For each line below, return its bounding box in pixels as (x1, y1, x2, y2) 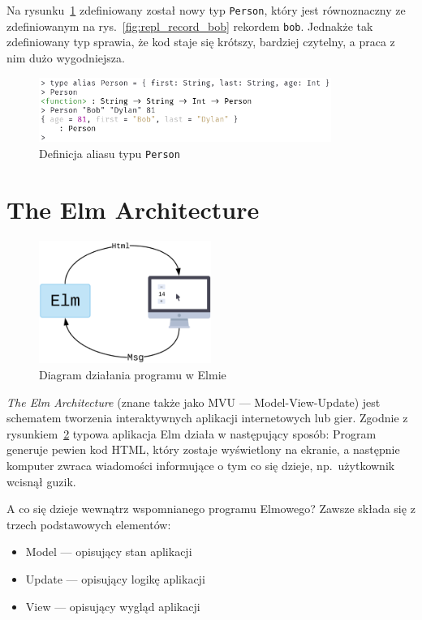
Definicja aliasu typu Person (39, 144, 180, 161)
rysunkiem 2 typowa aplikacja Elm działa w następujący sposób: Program (6, 425, 377, 442)
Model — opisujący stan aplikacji (25, 543, 192, 560)
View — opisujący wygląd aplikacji (25, 597, 200, 614)
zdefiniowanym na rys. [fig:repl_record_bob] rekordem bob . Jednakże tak (6, 17, 373, 34)
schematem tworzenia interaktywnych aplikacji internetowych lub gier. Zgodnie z (6, 409, 408, 426)
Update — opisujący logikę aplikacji (25, 570, 205, 587)
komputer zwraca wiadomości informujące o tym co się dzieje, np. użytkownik (6, 456, 395, 473)
